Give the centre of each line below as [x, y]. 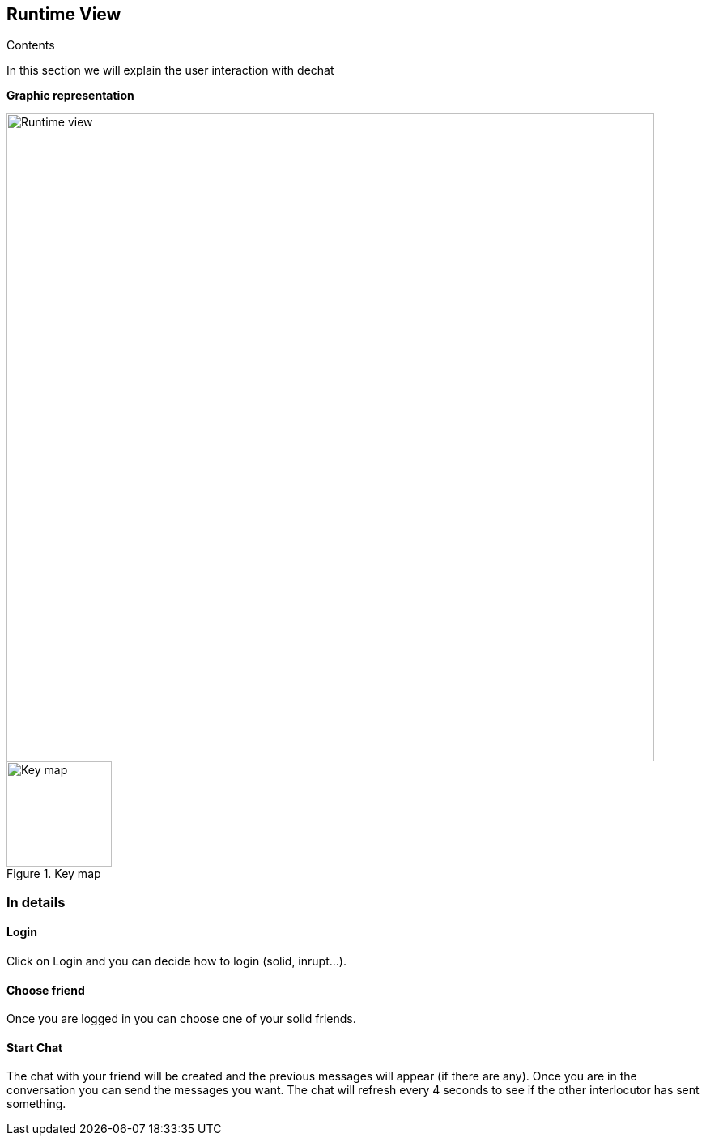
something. [36, 1104]
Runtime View [64, 14]
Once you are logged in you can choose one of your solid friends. [181, 1019]
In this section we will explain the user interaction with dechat [170, 70]
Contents [31, 45]
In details [36, 902]
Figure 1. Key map [54, 874]
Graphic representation [70, 96]
